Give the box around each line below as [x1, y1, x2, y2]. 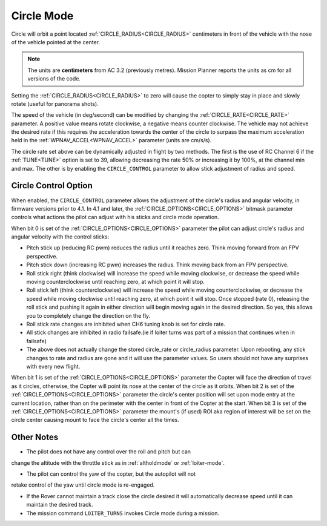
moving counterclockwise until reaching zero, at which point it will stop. [26, 278, 205, 286]
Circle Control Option [11, 180, 93, 191]
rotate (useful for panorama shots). [11, 100, 99, 107]
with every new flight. [26, 363, 81, 370]
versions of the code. [27, 75, 81, 82]
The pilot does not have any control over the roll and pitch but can [26, 448, 191, 455]
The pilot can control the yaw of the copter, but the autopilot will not [26, 470, 196, 478]
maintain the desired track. [26, 501, 93, 508]
